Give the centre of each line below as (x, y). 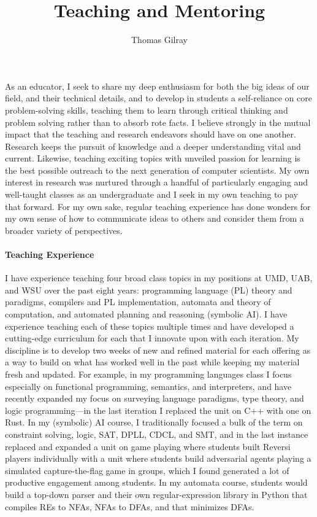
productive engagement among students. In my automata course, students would (156, 482)
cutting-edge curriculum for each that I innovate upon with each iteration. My (152, 338)
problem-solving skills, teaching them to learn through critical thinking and (147, 110)
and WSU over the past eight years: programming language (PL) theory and (149, 290)
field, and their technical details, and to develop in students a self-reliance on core (158, 98)
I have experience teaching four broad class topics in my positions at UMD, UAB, (159, 278)
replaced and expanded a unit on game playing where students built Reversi (148, 446)
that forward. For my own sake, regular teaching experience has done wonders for (158, 206)
